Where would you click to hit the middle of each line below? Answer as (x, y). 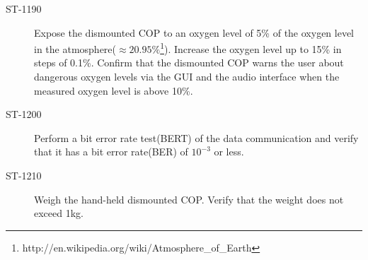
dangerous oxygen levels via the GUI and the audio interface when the (187, 77)
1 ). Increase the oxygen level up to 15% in (251, 48)
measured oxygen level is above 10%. (114, 90)
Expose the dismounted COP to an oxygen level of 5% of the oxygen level (194, 32)
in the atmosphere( (75, 48)
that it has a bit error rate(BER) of (111, 152)
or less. (229, 152)
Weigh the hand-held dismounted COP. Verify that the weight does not (189, 199)
